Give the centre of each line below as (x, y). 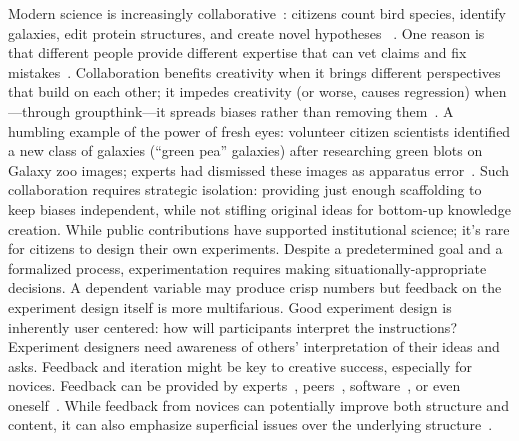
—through (39, 110)
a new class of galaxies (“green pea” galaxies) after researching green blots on (245, 150)
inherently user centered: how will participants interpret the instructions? (232, 326)
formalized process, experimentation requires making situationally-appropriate (247, 267)
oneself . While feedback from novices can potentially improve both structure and (258, 404)
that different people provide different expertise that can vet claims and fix (237, 52)
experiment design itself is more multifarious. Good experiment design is (230, 306)
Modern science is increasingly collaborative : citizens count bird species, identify (257, 13)
